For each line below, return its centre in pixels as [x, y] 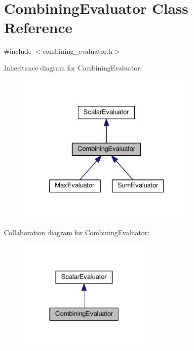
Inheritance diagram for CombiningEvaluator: [73, 67]
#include [18, 51]
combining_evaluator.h [78, 51]
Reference [38, 27]
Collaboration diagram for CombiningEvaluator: [77, 232]
